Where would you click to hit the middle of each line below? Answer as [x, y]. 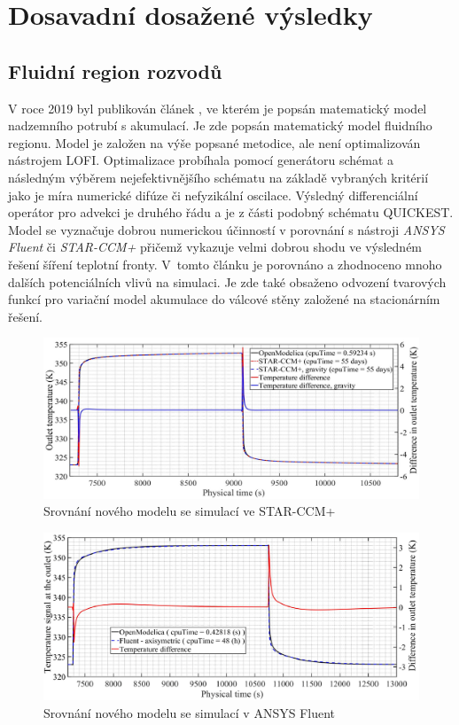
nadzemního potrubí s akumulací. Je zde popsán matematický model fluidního [220, 125]
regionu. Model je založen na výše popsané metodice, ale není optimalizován [214, 142]
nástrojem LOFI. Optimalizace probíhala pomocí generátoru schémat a [201, 160]
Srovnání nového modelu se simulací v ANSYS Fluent [190, 712]
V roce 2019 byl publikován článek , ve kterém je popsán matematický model [218, 108]
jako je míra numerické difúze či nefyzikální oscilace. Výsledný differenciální [213, 195]
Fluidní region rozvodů [115, 70]
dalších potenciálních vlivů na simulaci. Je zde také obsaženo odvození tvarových [227, 281]
